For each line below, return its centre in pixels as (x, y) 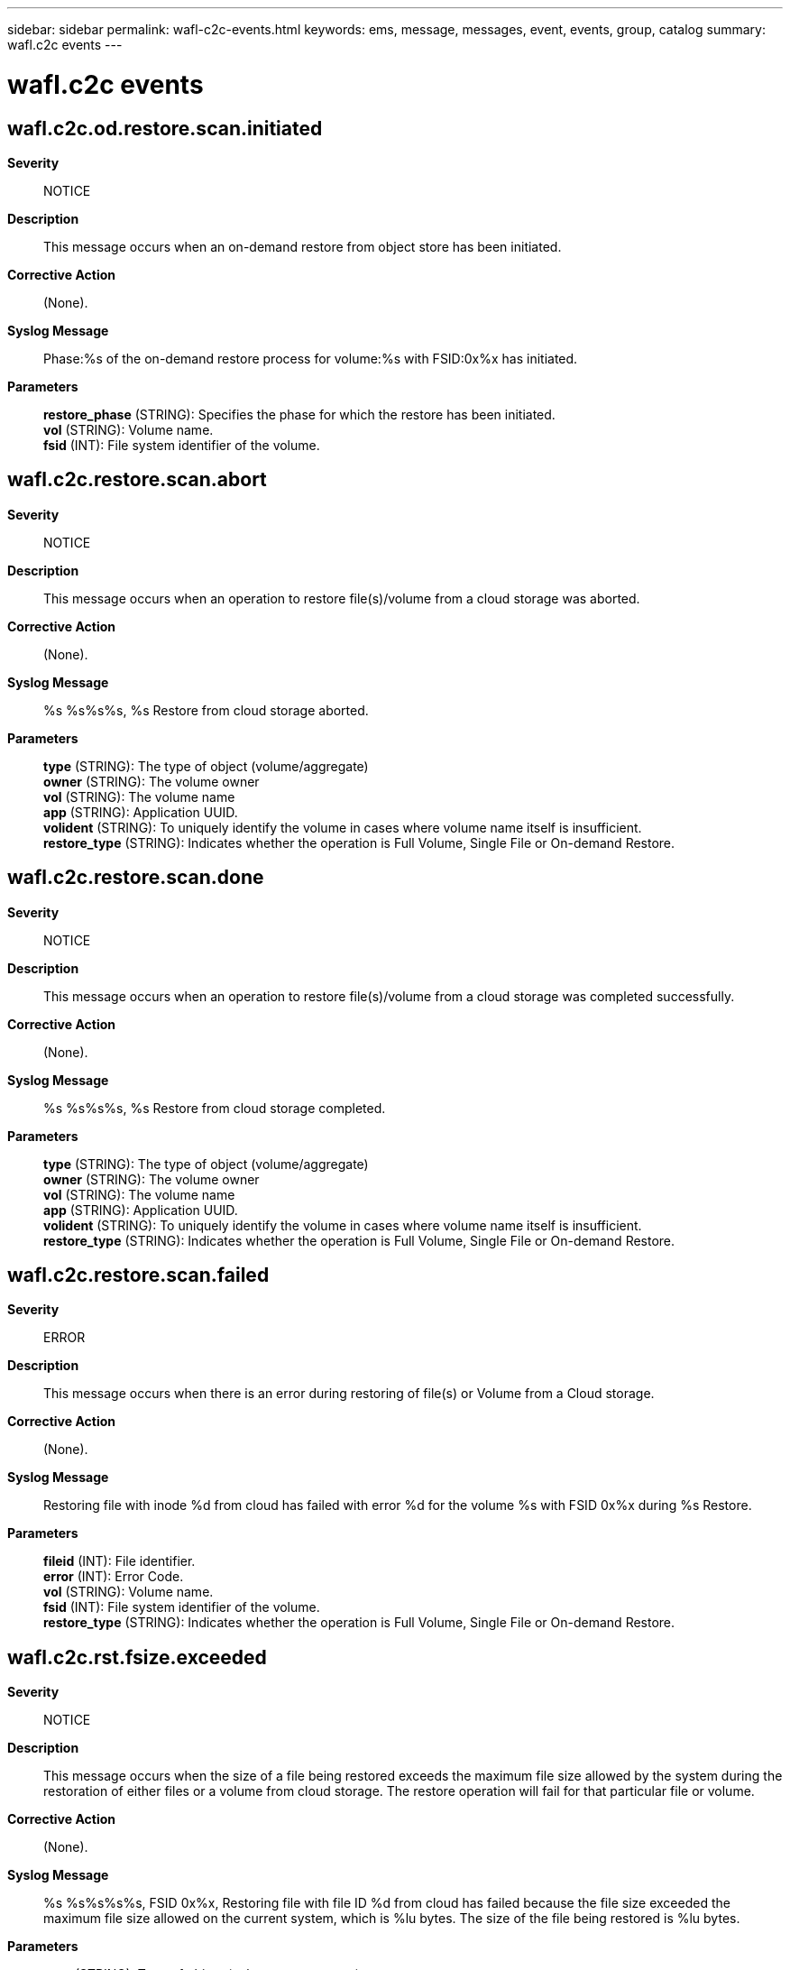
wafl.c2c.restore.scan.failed (138, 1275)
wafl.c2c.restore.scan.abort (137, 480)
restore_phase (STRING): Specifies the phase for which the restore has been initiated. (299, 414)
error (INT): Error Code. (114, 1577)
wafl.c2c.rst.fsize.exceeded (137, 1657)
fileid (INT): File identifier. (119, 1561)
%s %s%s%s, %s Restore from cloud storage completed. (215, 1108)
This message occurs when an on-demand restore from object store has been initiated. (303, 246)
